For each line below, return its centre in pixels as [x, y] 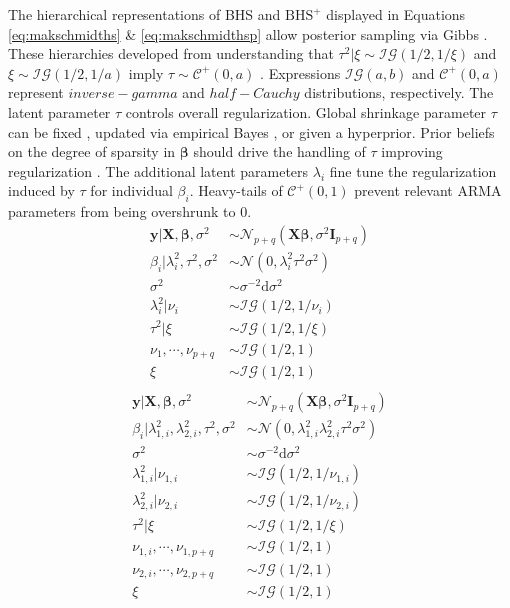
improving [412, 151]
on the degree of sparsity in [92, 151]
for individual [131, 190]
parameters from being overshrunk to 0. [130, 211]
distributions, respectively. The [399, 92]
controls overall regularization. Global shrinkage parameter [306, 111]
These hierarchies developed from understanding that [171, 53]
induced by [41, 190]
